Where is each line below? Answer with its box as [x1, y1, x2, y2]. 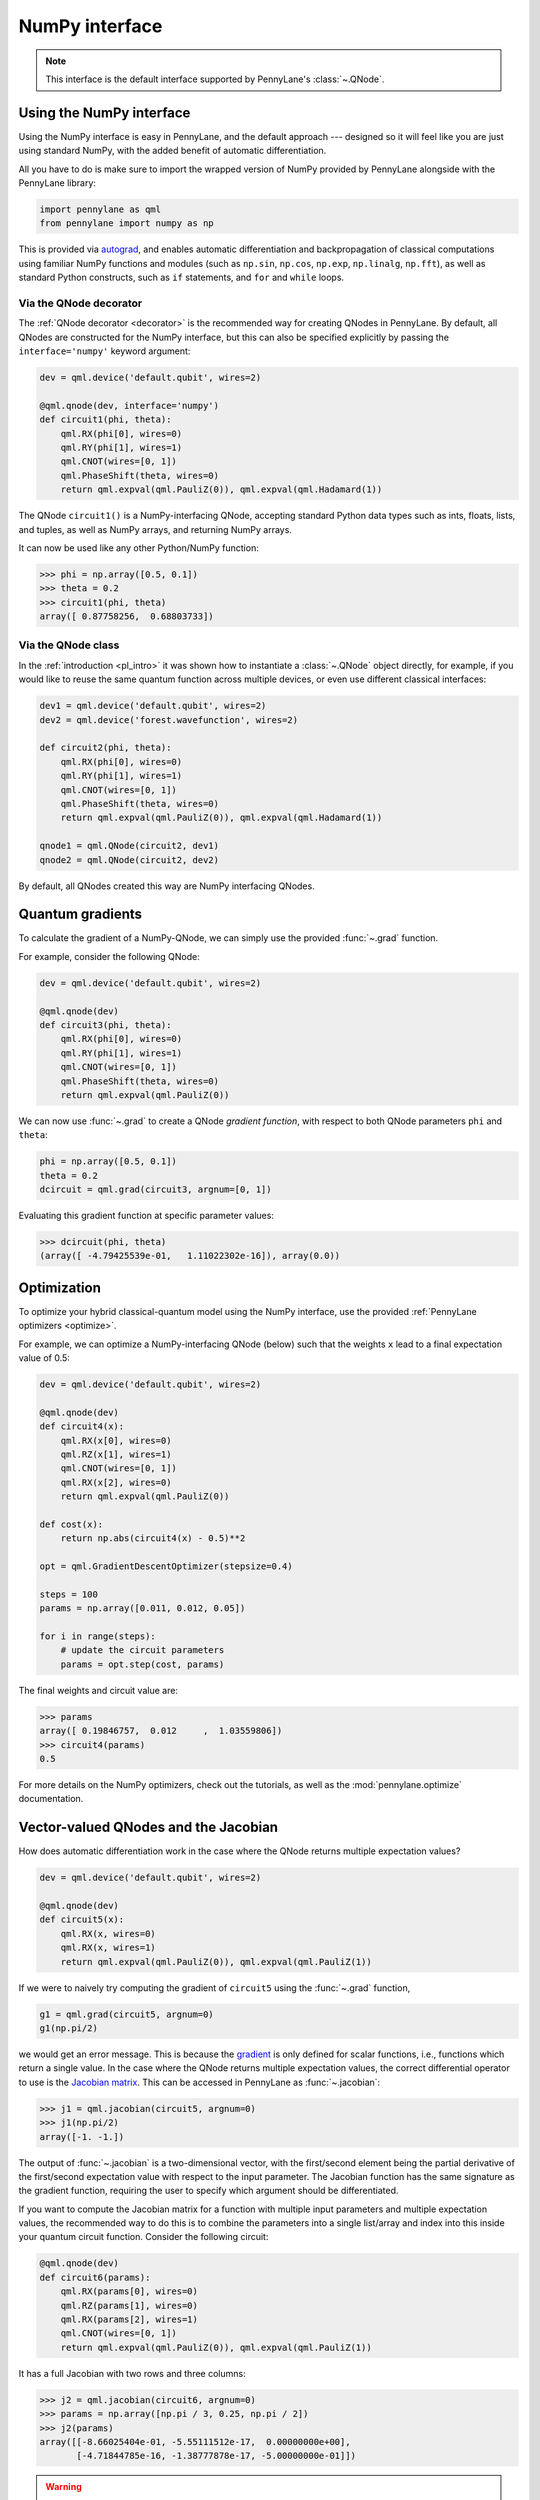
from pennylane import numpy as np [39, 218, 214, 229]
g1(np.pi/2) [39, 2022, 99, 2034]
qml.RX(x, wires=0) [60, 1928, 157, 1939]
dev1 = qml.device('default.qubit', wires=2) [39, 700, 267, 712]
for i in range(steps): [39, 1631, 157, 1642]
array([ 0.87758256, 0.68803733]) [39, 611, 214, 622]
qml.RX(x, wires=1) [60, 1942, 157, 1954]
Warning [45, 2481, 82, 2493]
